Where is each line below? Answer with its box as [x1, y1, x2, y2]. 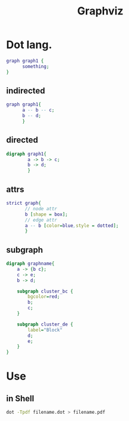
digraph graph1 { [6, 151, 47, 157]
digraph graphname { [6, 261, 55, 267]
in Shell [6, 393, 35, 404]
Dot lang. [6, 38, 53, 52]
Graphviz [77, 4, 124, 18]
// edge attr [24, 217, 58, 223]
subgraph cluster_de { [17, 321, 73, 327]
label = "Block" [27, 327, 63, 333]
